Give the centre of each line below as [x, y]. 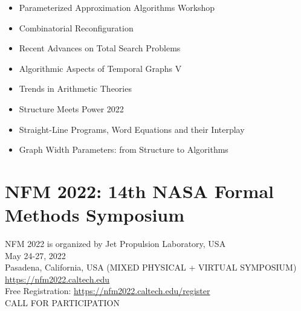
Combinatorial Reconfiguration [76, 27]
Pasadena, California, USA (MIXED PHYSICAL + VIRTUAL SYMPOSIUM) [151, 267]
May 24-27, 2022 [35, 255]
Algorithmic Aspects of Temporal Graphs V [100, 68]
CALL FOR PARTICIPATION [62, 303]
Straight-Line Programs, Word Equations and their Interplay [132, 129]
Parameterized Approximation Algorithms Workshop [117, 7]
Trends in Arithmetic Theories [75, 88]
